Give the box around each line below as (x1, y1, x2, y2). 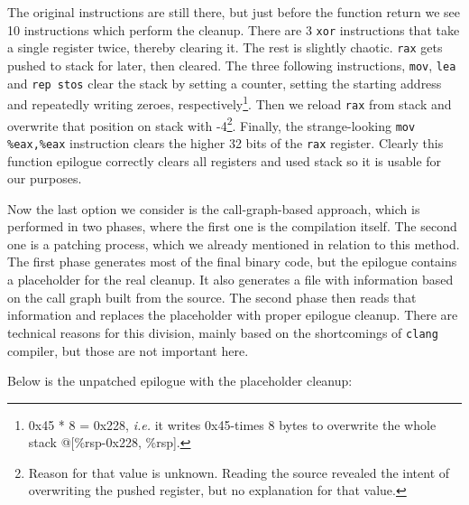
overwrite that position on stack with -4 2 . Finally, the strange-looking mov (7, 113, 416, 135)
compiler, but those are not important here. (7, 341, 249, 360)
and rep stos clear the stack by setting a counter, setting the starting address (7, 73, 442, 92)
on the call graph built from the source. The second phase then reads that (7, 287, 417, 306)
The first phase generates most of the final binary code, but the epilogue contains (7, 252, 457, 271)
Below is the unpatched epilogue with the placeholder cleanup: (7, 371, 353, 390)
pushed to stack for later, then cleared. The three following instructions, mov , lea (7, 55, 456, 74)
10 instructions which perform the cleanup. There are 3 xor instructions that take (7, 20, 460, 39)
